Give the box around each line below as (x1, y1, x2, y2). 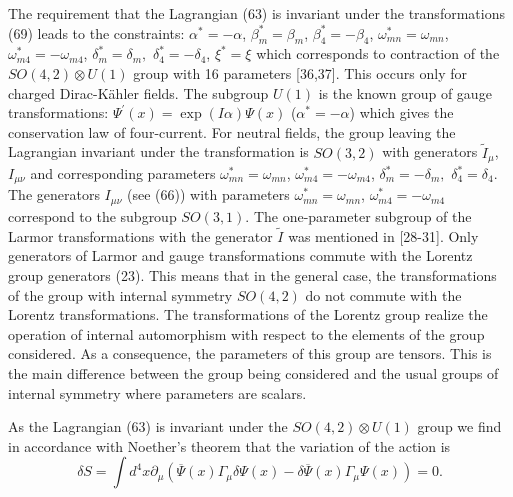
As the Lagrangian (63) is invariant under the (8, 416, 288, 437)
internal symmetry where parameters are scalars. (8, 382, 307, 403)
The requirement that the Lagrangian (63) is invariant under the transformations (8, 3, 505, 23)
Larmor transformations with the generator (8, 225, 273, 246)
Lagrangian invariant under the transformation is (8, 141, 309, 162)
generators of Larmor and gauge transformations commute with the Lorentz (8, 245, 473, 266)
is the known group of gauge (318, 82, 492, 103)
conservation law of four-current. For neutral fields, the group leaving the (8, 121, 456, 142)
